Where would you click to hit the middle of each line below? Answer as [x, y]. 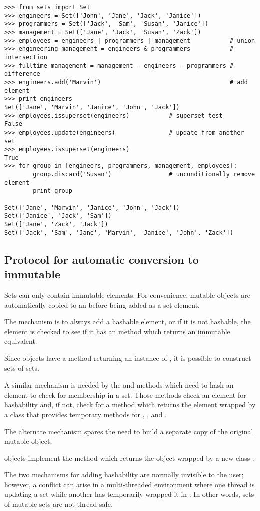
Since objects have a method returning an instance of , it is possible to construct [128, 358]
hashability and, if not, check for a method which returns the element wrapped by [130, 404]
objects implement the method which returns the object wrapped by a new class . [129, 458]
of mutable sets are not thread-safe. [58, 504]
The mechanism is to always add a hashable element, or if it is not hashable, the [127, 322]
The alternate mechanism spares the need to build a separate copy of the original [129, 431]
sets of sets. [22, 368]
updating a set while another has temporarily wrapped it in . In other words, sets [129, 494]
